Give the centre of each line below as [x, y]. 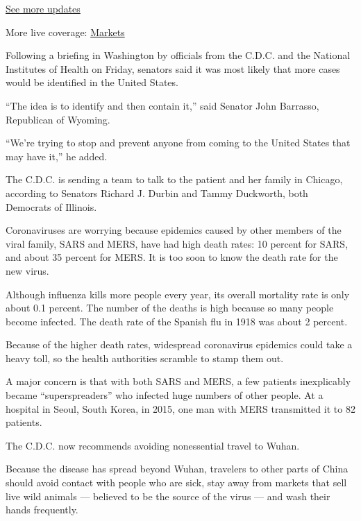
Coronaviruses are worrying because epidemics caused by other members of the [174, 230]
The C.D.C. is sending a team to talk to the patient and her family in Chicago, [174, 179]
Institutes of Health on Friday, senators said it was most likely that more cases [173, 68]
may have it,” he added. [57, 156]
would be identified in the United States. [92, 82]
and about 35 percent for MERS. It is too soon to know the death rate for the [172, 257]
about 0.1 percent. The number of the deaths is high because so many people [170, 308]
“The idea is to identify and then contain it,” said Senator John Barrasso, [162, 105]
